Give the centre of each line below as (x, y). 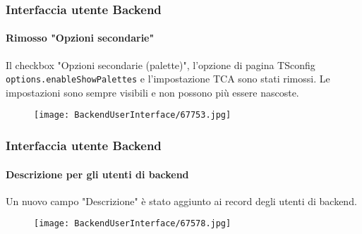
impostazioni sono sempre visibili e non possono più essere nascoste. (152, 92)
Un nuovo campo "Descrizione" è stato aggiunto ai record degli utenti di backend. (181, 201)
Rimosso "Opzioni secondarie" (80, 38)
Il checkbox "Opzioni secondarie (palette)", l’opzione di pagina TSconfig (161, 64)
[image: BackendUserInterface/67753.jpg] (133, 115)
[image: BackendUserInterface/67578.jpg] (133, 224)
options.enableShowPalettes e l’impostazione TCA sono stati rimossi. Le (168, 79)
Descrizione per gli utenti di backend (97, 174)
